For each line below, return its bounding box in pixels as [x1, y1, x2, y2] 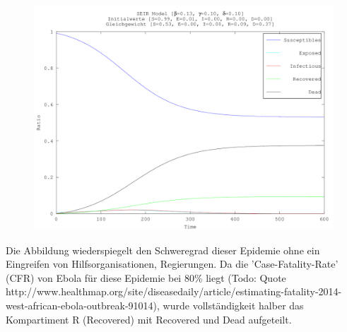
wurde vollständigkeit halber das [163, 297, 304, 312]
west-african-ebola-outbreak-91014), [6, 297, 160, 312]
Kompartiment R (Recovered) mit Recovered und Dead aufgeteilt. [6, 312, 292, 326]
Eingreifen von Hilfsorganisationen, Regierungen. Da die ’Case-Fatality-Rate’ [6, 256, 339, 271]
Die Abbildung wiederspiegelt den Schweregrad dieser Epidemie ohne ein [6, 242, 320, 257]
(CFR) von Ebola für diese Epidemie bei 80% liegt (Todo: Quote [6, 270, 286, 285]
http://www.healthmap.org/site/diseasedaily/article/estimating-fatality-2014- [6, 284, 342, 299]
